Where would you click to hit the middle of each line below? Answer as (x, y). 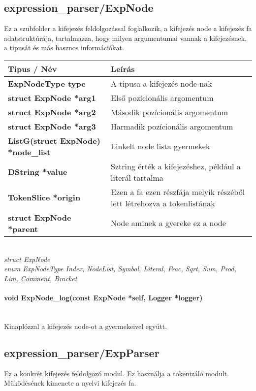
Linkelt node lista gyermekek (160, 146)
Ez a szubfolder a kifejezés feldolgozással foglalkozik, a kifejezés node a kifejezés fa (128, 28)
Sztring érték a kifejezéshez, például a (176, 166)
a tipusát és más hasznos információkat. (64, 48)
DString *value (38, 172)
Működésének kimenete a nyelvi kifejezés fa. (70, 383)
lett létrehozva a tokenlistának (163, 203)
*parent (23, 228)
